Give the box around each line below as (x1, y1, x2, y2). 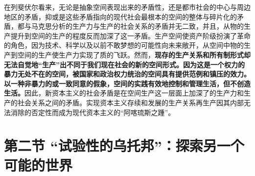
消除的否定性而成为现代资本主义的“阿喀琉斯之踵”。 (10, 107, 175, 117)
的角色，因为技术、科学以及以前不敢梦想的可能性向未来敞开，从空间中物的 (4, 40, 244, 50)
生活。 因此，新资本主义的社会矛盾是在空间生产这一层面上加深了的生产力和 (4, 88, 244, 98)
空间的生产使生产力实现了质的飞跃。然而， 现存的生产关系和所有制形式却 (17, 49, 251, 59)
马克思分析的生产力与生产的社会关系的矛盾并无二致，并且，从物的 (31, 21, 244, 31)
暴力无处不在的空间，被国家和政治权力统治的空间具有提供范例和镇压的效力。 (4, 69, 251, 79)
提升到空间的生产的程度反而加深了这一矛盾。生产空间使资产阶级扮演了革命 (10, 30, 251, 40)
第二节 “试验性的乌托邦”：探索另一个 (4, 136, 244, 156)
